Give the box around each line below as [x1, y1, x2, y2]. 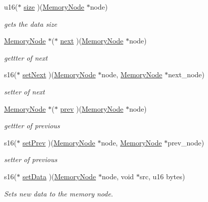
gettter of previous [4, 120, 60, 131]
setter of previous [4, 154, 58, 165]
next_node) [168, 69, 204, 80]
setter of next [4, 86, 45, 96]
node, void [101, 171, 134, 181]
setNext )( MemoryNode [22, 69, 96, 80]
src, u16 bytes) [139, 171, 185, 181]
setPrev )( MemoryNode [22, 137, 95, 147]
